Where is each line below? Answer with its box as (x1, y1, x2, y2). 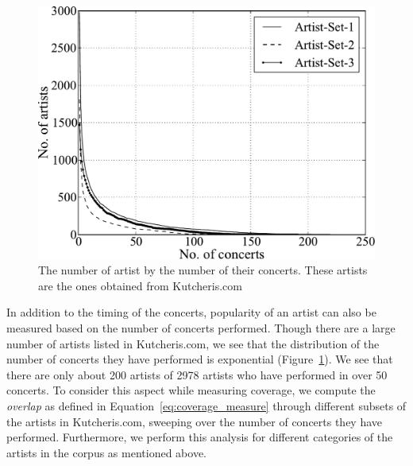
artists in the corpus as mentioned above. (6, 444, 206, 460)
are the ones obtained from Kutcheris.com (38, 277, 242, 293)
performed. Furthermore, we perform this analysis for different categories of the (6, 429, 393, 445)
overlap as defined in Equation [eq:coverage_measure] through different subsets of (6, 397, 407, 414)
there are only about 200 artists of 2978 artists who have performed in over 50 (6, 366, 388, 383)
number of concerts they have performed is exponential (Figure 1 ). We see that (6, 351, 393, 367)
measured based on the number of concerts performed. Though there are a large (6, 319, 396, 336)
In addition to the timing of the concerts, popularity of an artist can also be (6, 304, 376, 320)
